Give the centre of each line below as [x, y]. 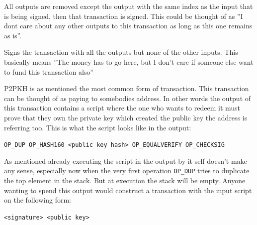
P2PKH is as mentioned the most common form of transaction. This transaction [127, 88]
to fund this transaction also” [49, 71]
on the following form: [38, 200]
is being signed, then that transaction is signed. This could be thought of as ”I [124, 16]
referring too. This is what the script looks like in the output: [98, 127]
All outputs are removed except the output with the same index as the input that [128, 6]
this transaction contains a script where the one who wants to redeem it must [122, 108]
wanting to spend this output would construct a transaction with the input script [128, 190]
